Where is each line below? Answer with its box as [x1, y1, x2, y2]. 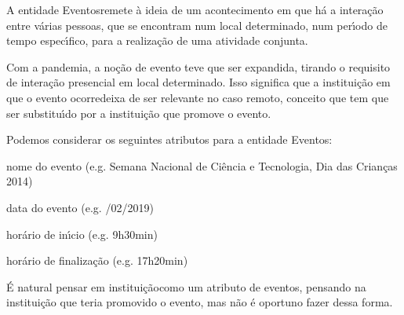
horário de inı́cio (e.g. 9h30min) [6, 225, 158, 242]
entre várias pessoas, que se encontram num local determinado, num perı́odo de [6, 16, 388, 33]
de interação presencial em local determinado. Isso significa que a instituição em [6, 74, 391, 90]
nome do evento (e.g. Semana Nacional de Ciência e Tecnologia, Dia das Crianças [6, 157, 398, 174]
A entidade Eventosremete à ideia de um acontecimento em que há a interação [6, 2, 384, 17]
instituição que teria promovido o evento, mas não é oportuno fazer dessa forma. [6, 294, 393, 310]
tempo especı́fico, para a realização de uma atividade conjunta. [6, 32, 308, 49]
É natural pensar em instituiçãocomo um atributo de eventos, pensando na [6, 278, 366, 295]
